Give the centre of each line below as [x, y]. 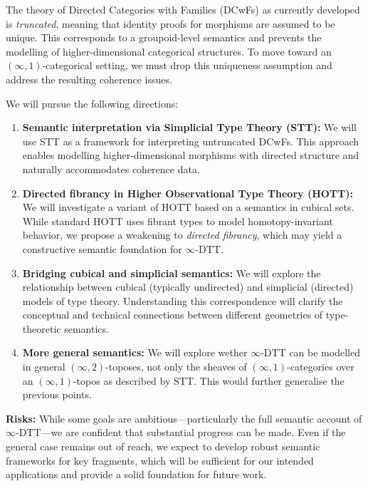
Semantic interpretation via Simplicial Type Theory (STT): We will [189, 127]
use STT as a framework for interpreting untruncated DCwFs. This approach [191, 141]
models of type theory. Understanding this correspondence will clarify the [183, 300]
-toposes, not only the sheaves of [176, 367]
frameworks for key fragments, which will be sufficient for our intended [160, 460]
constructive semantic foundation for [102, 248]
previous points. [57, 394]
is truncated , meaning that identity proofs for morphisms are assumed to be [170, 23]
